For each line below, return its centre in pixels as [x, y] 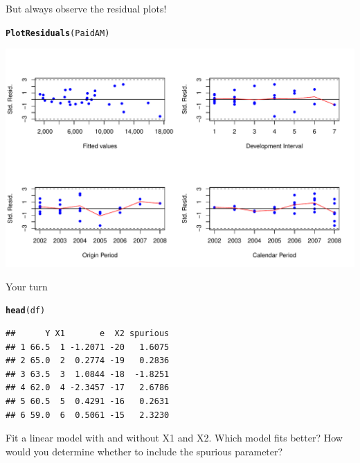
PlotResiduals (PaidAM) [58, 33]
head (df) [26, 311]
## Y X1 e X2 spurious [88, 334]
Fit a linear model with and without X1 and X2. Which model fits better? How [174, 438]
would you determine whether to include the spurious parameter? [144, 451]
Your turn [27, 286]
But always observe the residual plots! [86, 8]
